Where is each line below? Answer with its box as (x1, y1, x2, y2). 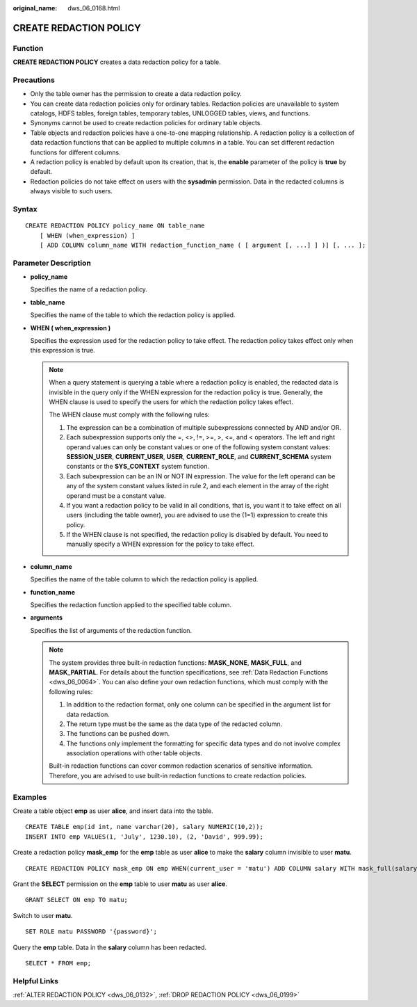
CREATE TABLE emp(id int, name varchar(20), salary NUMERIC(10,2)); (25, 823, 263, 831)
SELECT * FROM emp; (25, 959, 92, 967)
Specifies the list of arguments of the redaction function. (30, 626, 193, 634)
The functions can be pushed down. (66, 730, 170, 738)
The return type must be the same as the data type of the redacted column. (66, 720, 283, 728)
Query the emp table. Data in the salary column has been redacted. (13, 943, 207, 951)
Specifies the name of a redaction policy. (30, 285, 147, 293)
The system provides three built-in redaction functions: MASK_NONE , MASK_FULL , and (49, 658, 302, 667)
